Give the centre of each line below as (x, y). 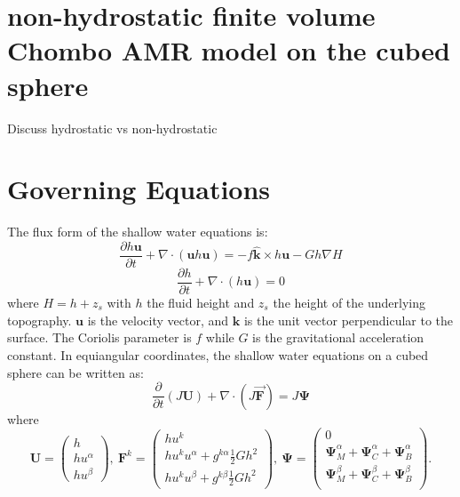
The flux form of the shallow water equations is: (138, 232)
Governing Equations (139, 189)
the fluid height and (201, 302)
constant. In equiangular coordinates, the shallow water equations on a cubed (218, 354)
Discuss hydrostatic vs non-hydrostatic (112, 128)
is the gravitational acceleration (338, 337)
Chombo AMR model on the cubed (229, 50)
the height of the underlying (349, 302)
